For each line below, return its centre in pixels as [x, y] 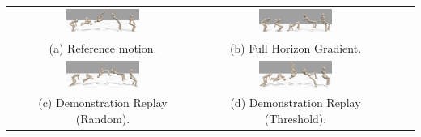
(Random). [103, 119]
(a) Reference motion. [103, 47]
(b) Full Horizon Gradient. [296, 47]
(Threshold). [296, 119]
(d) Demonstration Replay [296, 103]
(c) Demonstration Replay [103, 103]
